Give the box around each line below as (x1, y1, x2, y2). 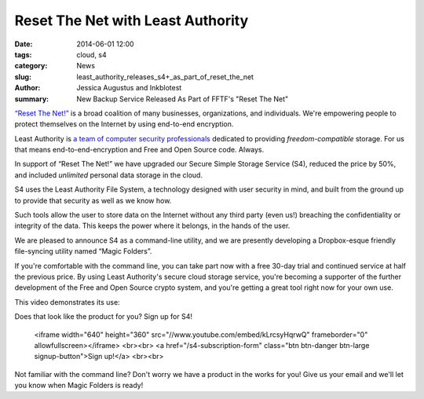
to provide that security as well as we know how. (14, 196, 172, 205)
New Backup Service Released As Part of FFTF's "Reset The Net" (76, 94, 289, 104)
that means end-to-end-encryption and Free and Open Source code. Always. (14, 145, 265, 155)
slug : (14, 71, 31, 82)
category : (14, 61, 48, 71)
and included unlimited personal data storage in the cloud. (14, 170, 203, 180)
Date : (14, 39, 33, 49)
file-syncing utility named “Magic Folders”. (14, 247, 152, 256)
